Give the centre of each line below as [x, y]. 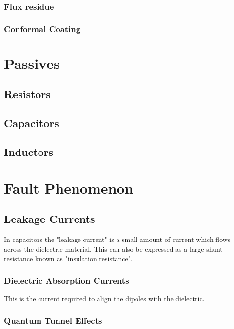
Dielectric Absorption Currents [67, 280]
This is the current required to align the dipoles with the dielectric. [104, 298]
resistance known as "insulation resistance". [68, 258]
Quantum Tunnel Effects [53, 320]
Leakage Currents [49, 219]
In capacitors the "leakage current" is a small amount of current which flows [117, 239]
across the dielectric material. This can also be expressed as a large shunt [113, 249]
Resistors [27, 94]
